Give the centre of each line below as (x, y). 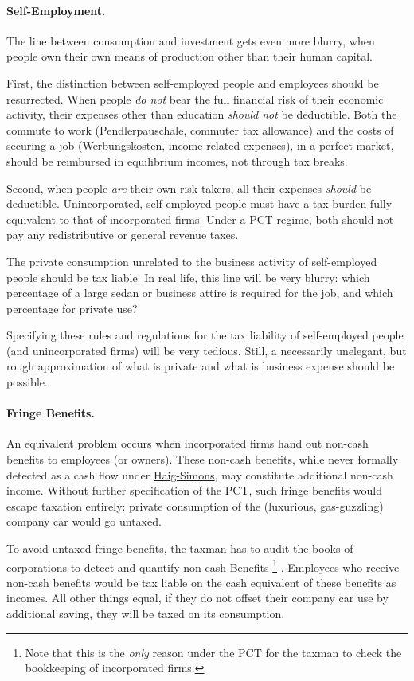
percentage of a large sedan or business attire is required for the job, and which (200, 293)
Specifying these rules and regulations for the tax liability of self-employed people (205, 335)
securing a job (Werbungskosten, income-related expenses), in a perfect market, (200, 145)
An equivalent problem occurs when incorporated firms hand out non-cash (187, 443)
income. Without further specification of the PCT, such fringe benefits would (194, 490)
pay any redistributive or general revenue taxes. (123, 235)
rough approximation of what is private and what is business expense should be (201, 366)
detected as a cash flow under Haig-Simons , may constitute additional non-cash (200, 474)
